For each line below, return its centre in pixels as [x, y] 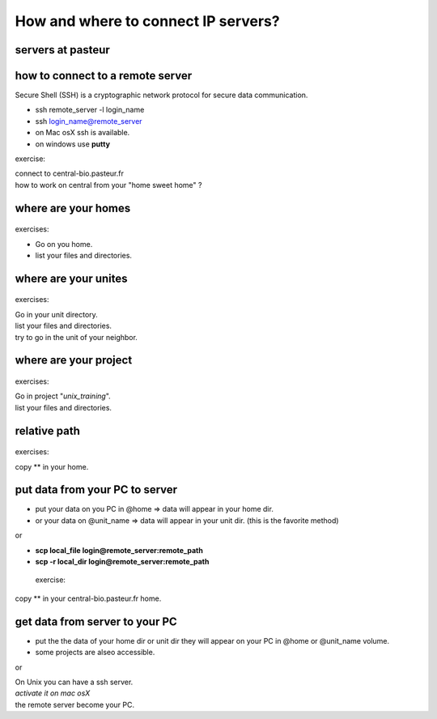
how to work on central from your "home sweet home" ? [108, 185]
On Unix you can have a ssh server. [74, 682]
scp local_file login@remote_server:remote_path [119, 550]
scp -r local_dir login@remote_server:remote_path [122, 562]
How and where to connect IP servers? [147, 21]
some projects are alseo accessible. [95, 653]
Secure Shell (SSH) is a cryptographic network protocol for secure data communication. [161, 95]
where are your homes [73, 208]
